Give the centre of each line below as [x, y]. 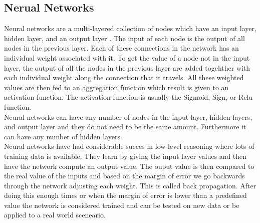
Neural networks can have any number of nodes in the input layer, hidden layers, [128, 117]
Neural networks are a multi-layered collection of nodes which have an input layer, [130, 28]
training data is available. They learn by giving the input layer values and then [125, 156]
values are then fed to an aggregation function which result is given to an [116, 87]
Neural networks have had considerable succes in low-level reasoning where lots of [129, 146]
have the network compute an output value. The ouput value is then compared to [129, 166]
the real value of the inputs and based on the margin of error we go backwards [124, 176]
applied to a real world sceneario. [55, 215]
